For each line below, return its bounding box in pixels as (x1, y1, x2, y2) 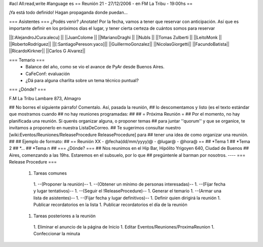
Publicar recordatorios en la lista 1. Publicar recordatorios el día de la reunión (33, 202, 188, 207)
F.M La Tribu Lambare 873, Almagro (9, 95, 81, 101)
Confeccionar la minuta (33, 231, 80, 237)
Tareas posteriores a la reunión (33, 213, 96, 219)
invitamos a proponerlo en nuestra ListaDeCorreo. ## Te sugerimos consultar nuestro (9, 125, 181, 131)
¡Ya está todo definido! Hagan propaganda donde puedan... (9, 10, 128, 16)
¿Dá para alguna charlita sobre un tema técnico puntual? (25, 77, 139, 83)
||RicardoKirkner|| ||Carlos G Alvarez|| (9, 48, 86, 54)
